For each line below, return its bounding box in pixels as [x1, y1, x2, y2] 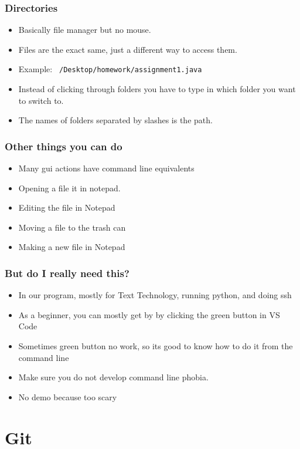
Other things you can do [5, 139, 122, 153]
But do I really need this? [5, 265, 129, 280]
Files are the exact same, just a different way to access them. [18, 43, 237, 55]
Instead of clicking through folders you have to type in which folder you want [18, 83, 296, 95]
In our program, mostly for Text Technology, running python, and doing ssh [18, 289, 292, 301]
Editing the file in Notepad [18, 201, 115, 214]
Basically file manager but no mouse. [18, 23, 151, 36]
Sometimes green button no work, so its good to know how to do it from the [18, 340, 293, 352]
